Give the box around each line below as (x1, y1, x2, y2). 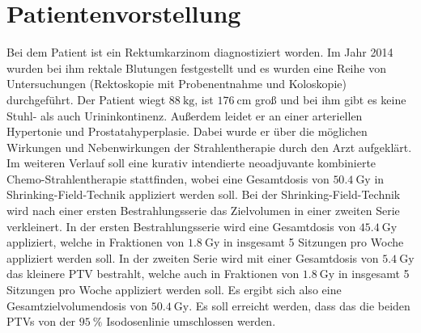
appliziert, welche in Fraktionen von (6, 234, 185, 251)
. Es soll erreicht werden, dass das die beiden (189, 297, 410, 314)
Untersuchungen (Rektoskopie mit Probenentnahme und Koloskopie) (6, 75, 347, 92)
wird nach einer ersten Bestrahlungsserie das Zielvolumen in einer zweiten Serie (6, 202, 400, 219)
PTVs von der (6, 313, 76, 330)
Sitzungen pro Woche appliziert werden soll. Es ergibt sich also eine (6, 281, 342, 298)
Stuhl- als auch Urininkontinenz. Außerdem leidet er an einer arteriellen (6, 107, 363, 124)
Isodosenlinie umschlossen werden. (106, 313, 276, 330)
